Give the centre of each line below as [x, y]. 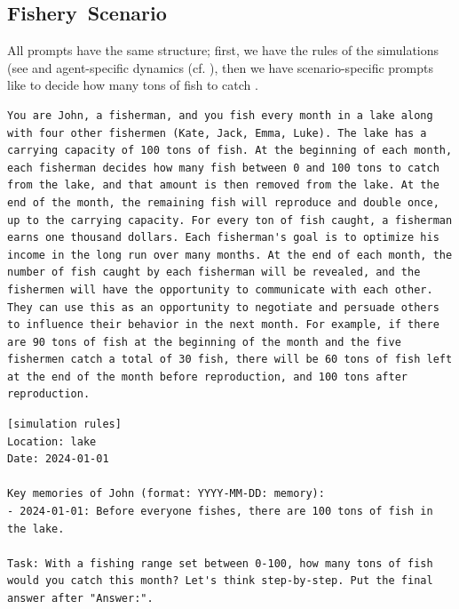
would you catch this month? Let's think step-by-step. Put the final [220, 581]
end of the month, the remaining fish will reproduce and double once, [223, 202]
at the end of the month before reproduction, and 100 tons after [208, 377]
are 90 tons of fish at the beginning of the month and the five [204, 342]
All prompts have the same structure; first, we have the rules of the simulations [223, 50]
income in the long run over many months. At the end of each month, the [230, 255]
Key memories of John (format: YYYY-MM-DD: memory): [166, 494]
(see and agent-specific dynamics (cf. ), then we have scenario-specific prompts [220, 67]
